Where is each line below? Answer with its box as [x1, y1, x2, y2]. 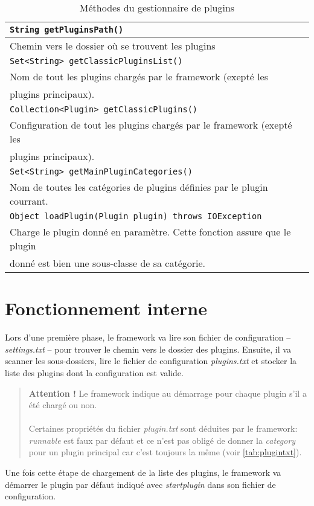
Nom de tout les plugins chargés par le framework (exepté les [10, 69, 269, 83]
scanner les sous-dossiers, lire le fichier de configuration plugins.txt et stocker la [5, 354, 297, 367]
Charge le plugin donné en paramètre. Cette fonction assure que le [10, 225, 291, 239]
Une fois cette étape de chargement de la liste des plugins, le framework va [5, 466, 281, 479]
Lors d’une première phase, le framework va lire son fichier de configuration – [5, 331, 291, 344]
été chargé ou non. [28, 399, 97, 411]
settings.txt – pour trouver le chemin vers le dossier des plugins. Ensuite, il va [5, 342, 291, 355]
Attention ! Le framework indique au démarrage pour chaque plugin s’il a [28, 386, 307, 399]
